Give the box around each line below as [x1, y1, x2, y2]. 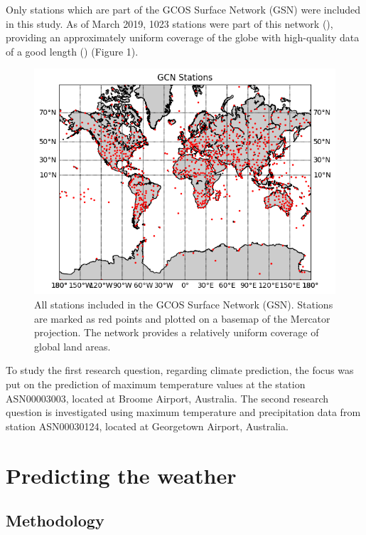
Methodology [6, 509, 104, 531]
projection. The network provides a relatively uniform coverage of [34, 325, 319, 340]
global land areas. [34, 338, 111, 353]
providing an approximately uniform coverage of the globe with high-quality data [6, 30, 360, 45]
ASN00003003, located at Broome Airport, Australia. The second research [6, 390, 329, 405]
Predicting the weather [6, 460, 237, 489]
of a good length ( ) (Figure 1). [6, 43, 139, 58]
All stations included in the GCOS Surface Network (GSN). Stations [34, 297, 333, 312]
